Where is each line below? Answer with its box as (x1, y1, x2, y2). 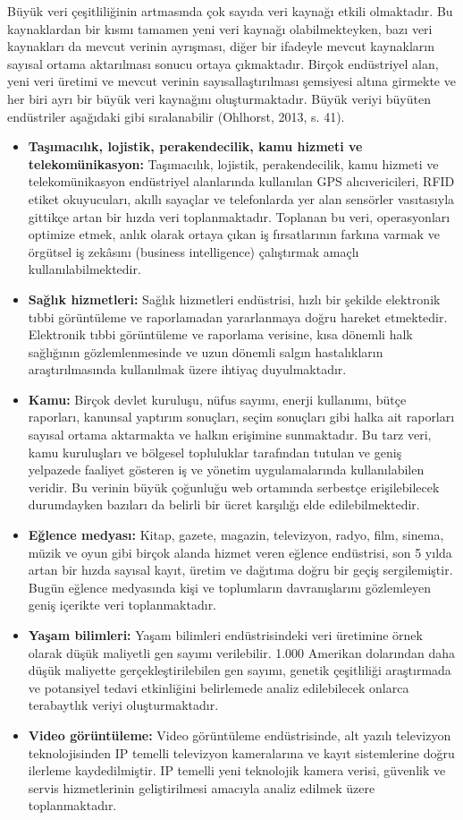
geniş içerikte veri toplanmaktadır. (28, 595, 217, 614)
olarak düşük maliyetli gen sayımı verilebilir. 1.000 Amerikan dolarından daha (28, 643, 455, 662)
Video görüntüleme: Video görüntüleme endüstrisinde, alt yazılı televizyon (28, 725, 451, 744)
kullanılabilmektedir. (28, 260, 141, 278)
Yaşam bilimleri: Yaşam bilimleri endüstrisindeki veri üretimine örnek (28, 626, 423, 644)
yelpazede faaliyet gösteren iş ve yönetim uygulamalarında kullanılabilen (28, 460, 425, 479)
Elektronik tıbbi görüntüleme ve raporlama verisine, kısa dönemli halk (28, 325, 413, 344)
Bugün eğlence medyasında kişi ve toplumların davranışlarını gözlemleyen (28, 577, 431, 596)
